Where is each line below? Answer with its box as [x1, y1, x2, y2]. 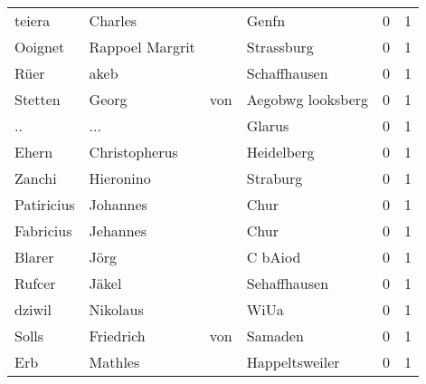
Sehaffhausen [246, 273, 329, 293]
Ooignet [14, 36, 65, 57]
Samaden [246, 325, 304, 346]
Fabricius [14, 220, 72, 241]
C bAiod [246, 246, 301, 267]
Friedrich [89, 325, 146, 346]
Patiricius [14, 194, 75, 215]
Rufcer [14, 273, 56, 293]
